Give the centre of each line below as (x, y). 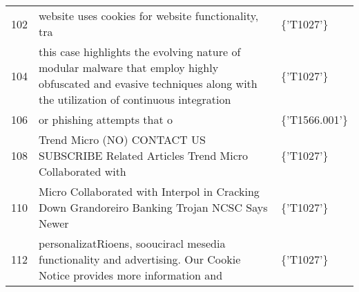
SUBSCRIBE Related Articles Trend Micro (144, 155)
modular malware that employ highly (129, 67)
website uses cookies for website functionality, (149, 16)
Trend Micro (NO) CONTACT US (122, 139)
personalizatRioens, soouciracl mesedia (132, 243)
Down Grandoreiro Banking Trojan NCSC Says (153, 207)
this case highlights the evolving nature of (140, 52)
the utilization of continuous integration (135, 99)
